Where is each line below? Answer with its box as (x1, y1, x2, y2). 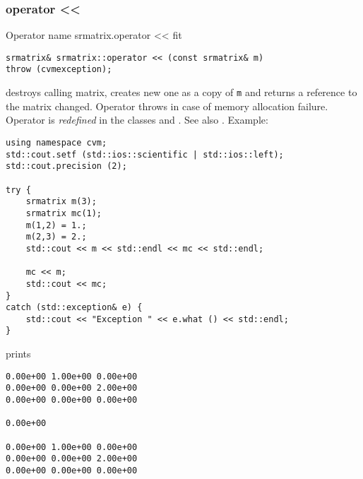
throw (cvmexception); (6, 64, 112, 75)
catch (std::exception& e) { (6, 302, 143, 313)
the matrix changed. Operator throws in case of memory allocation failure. (6, 98, 328, 113)
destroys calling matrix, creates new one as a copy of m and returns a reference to (6, 85, 357, 100)
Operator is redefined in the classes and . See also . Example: (6, 112, 268, 127)
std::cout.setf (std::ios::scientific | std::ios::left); (6, 149, 284, 160)
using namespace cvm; (6, 137, 107, 148)
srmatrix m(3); (25, 196, 97, 207)
